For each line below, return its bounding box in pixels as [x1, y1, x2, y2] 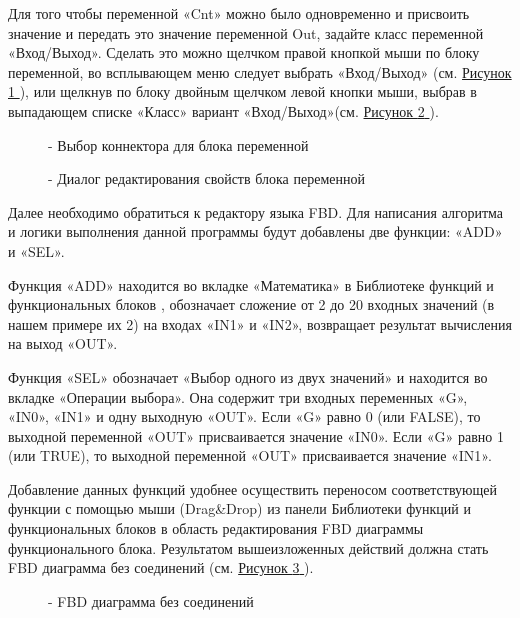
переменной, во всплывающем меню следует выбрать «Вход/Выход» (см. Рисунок [8, 61, 512, 82]
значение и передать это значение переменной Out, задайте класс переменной [8, 22, 484, 43]
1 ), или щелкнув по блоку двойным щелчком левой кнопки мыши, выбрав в [8, 81, 477, 102]
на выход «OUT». [8, 333, 118, 354]
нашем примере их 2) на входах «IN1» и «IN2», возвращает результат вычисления [8, 313, 512, 334]
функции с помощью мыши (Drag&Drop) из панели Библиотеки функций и [8, 498, 471, 519]
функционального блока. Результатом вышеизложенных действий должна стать [8, 537, 489, 558]
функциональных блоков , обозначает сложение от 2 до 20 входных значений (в [8, 294, 495, 315]
